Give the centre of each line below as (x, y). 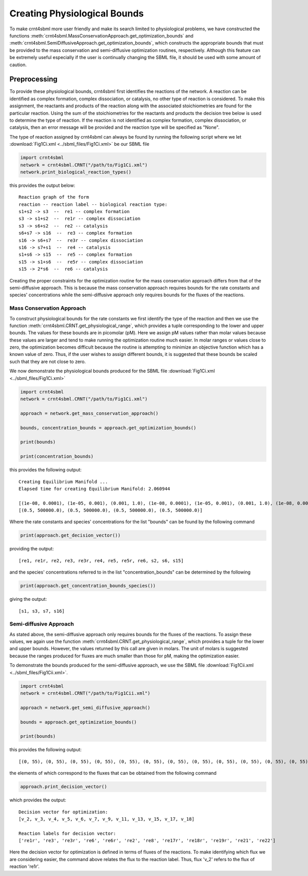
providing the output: (32, 549)
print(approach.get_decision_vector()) (70, 536)
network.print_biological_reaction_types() (76, 172)
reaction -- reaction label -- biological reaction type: (93, 204)
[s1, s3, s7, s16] (42, 611)
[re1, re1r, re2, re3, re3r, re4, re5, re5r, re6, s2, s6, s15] (101, 560)
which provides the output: (38, 800)
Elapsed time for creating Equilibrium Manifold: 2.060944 (94, 489)
